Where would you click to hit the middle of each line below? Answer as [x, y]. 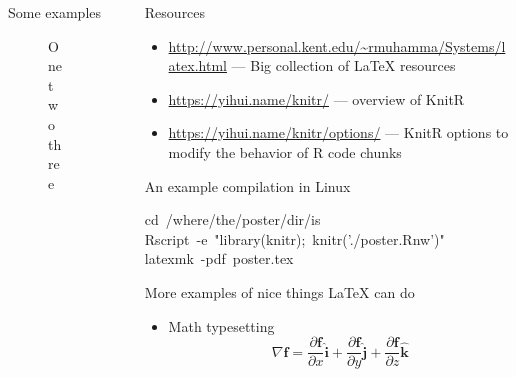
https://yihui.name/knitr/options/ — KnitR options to [338, 132]
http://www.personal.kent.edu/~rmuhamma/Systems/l [337, 45]
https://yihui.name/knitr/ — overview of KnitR [316, 98]
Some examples [55, 12]
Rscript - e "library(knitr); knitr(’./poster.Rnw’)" [294, 238]
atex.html [197, 65]
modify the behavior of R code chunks [285, 151]
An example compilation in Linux [247, 185]
